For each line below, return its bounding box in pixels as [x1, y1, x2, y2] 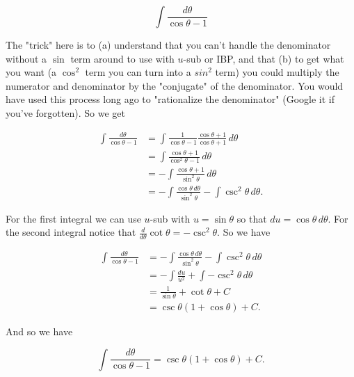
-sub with [150, 211, 191, 225]
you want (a [6, 65, 57, 79]
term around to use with [70, 51, 175, 65]
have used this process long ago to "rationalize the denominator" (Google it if [6, 92, 335, 106]
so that [236, 211, 267, 225]
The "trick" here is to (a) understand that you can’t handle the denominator [6, 38, 331, 51]
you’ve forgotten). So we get [6, 105, 125, 120]
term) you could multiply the [215, 65, 339, 79]
